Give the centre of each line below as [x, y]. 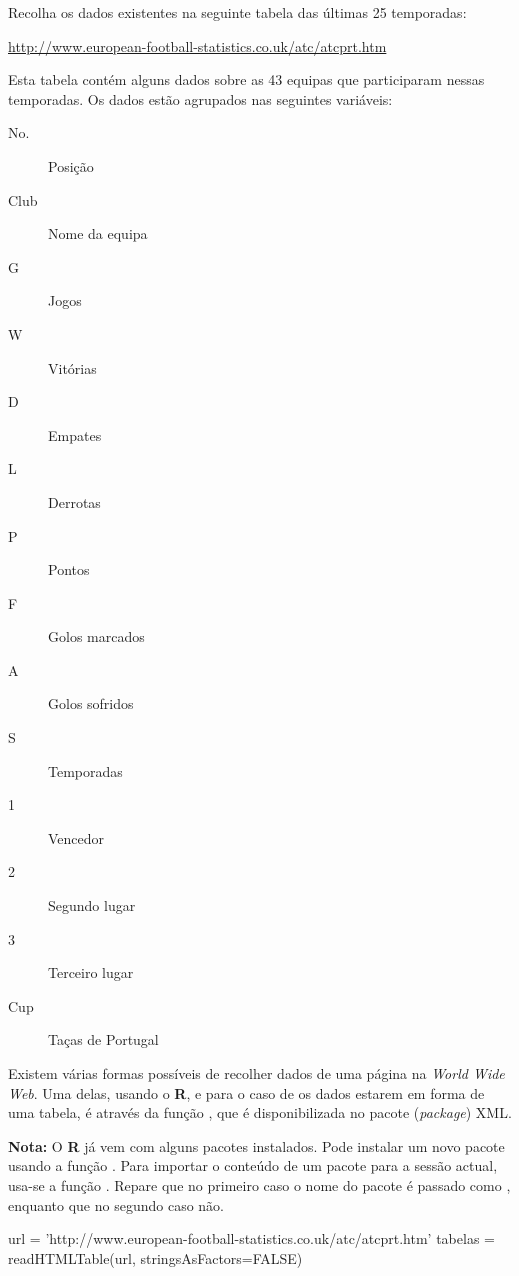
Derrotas [74, 501]
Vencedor [76, 837]
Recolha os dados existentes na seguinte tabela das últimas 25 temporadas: [237, 12]
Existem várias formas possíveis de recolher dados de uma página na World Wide [256, 1073]
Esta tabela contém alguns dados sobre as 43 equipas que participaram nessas [246, 79]
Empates [75, 434]
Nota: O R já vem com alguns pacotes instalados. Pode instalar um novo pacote [256, 1145]
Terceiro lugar [91, 972]
